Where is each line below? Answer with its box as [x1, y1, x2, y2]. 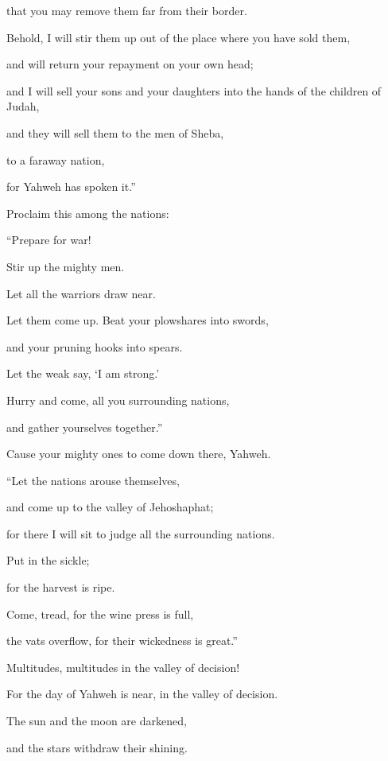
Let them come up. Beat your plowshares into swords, [6, 312, 269, 328]
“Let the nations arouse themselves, [6, 472, 180, 488]
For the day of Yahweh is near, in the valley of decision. [6, 685, 278, 702]
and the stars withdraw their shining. [6, 739, 188, 755]
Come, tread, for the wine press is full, [6, 605, 194, 622]
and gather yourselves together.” [6, 418, 163, 435]
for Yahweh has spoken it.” [6, 178, 136, 195]
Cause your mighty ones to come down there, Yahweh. [6, 445, 271, 462]
